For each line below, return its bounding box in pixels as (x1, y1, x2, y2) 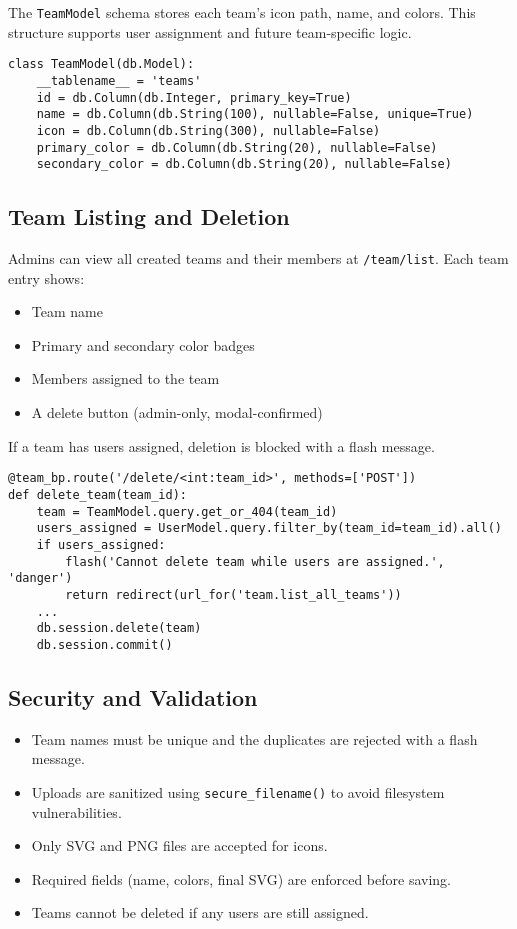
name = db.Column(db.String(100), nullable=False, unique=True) (36, 107, 474, 122)
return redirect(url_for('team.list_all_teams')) (65, 587, 402, 602)
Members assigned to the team (31, 368, 220, 389)
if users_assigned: (36, 537, 166, 552)
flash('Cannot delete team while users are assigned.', (65, 554, 445, 569)
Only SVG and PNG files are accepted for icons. (31, 835, 328, 856)
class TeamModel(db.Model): (8, 57, 195, 72)
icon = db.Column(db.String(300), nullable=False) (36, 123, 381, 138)
